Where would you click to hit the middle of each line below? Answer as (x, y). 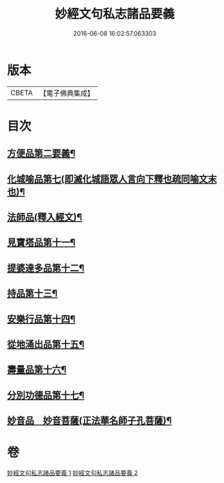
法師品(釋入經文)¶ (45, 218)
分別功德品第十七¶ (46, 395)
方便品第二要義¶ (41, 154)
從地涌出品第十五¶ (46, 344)
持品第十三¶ (32, 294)
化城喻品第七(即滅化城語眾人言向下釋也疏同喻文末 (112, 179)
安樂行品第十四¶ (41, 319)
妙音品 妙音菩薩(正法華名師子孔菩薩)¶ (89, 421)
